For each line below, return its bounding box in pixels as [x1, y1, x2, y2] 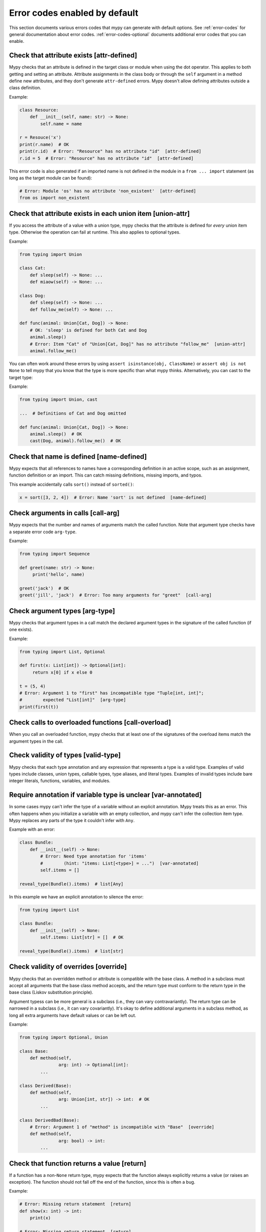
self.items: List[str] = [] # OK [40, 934, 124, 940]
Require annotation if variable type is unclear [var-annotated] [9, 791, 202, 799]
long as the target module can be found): [9, 175, 92, 181]
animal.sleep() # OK [30, 431, 82, 437]
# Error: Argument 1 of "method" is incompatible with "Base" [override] [30, 1124, 214, 1129]
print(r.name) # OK [19, 141, 69, 147]
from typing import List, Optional [19, 649, 105, 654]
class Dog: [19, 293, 46, 298]
